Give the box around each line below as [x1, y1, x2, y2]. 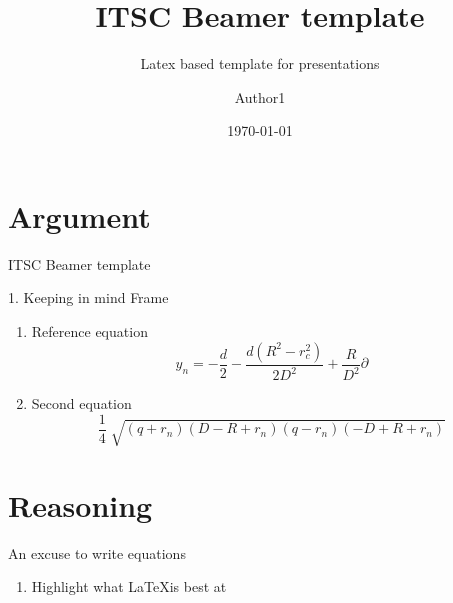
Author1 [234, 86, 286, 107]
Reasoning [8, 484, 153, 525]
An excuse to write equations [8, 542, 186, 563]
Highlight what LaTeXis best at [31, 576, 227, 597]
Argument [8, 195, 151, 236]
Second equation [31, 393, 132, 413]
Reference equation [31, 321, 148, 342]
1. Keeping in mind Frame [8, 287, 169, 308]
